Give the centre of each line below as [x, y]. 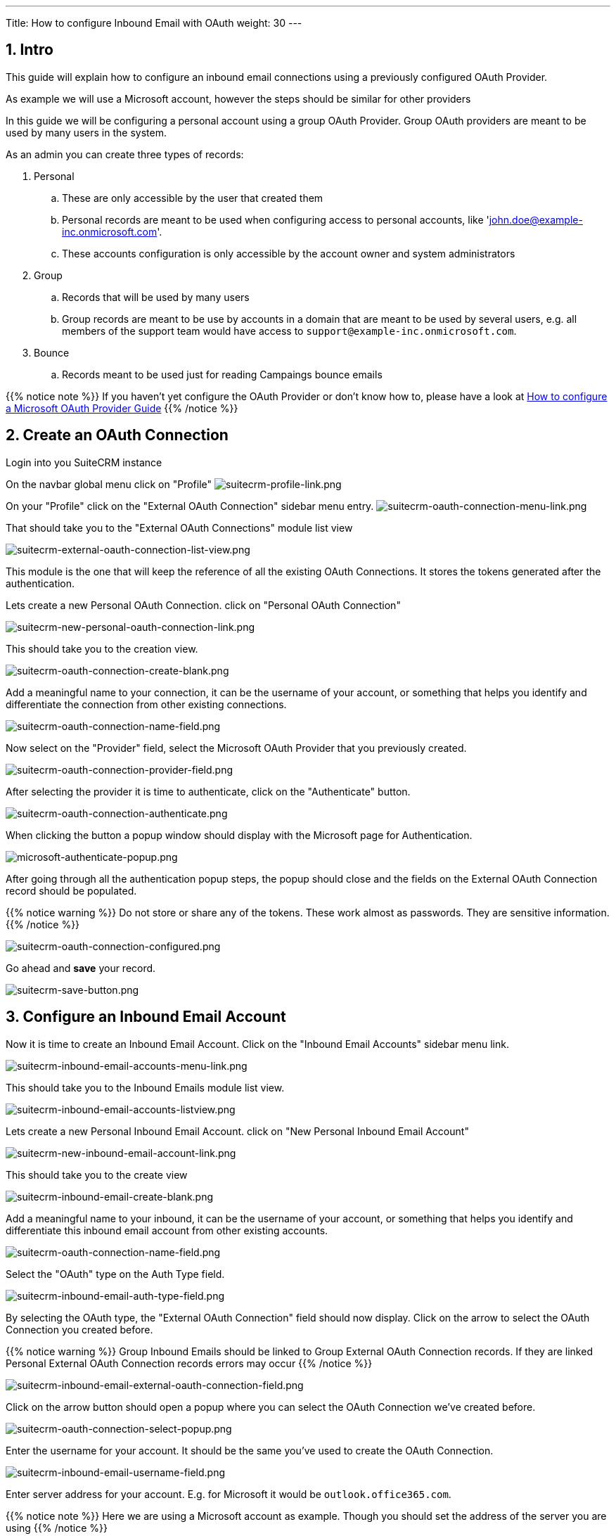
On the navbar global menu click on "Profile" [109, 484]
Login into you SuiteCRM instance [84, 462]
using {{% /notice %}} [57, 1528]
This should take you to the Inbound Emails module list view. [145, 1087]
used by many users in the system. [86, 132]
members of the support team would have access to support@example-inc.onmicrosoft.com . [289, 331]
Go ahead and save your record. [81, 968]
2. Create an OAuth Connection [117, 435]
